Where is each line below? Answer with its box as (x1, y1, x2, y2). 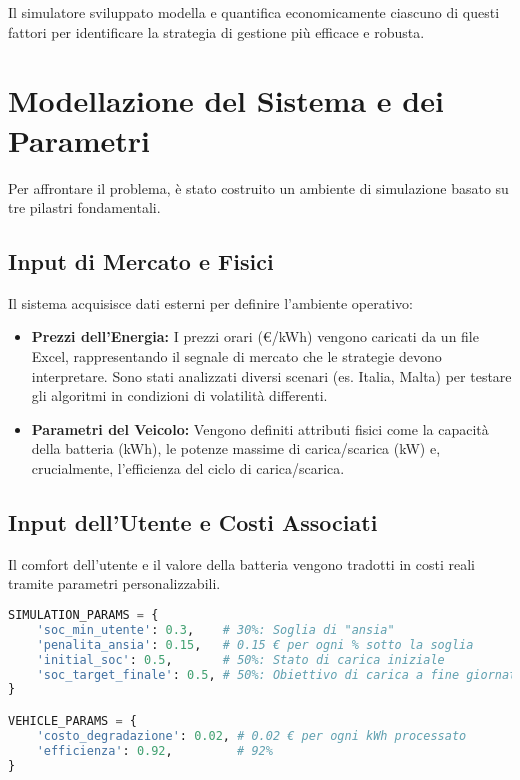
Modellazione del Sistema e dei (8, 80, 444, 121)
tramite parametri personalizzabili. (8, 573, 221, 594)
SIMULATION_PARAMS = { (8, 608, 159, 623)
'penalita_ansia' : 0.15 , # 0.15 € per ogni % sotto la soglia (36, 637, 474, 652)
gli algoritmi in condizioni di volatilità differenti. (31, 385, 328, 406)
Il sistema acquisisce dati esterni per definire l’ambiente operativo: (8, 292, 413, 313)
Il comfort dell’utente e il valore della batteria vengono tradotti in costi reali (8, 553, 475, 574)
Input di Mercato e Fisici (8, 246, 274, 277)
